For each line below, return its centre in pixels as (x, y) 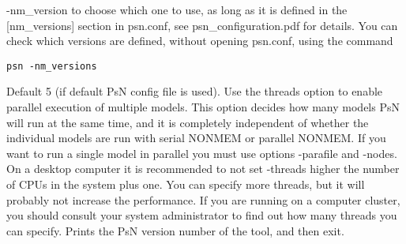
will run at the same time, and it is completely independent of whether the (188, 122)
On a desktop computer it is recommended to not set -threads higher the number (203, 169)
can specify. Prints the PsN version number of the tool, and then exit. (175, 230)
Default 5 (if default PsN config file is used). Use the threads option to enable (195, 91)
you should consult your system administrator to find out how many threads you (202, 215)
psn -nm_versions (52, 66)
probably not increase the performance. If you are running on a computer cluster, (203, 199)
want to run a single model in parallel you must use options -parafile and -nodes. (202, 153)
